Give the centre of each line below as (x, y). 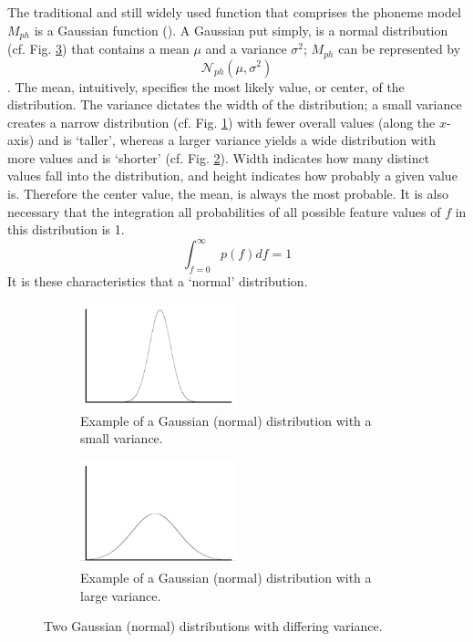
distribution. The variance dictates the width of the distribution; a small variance (235, 104)
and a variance (246, 49)
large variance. (121, 595)
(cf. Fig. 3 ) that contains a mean (98, 49)
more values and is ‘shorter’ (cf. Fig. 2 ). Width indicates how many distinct (219, 157)
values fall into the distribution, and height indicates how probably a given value (232, 176)
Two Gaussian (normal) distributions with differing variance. (213, 626)
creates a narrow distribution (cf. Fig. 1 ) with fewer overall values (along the (221, 122)
